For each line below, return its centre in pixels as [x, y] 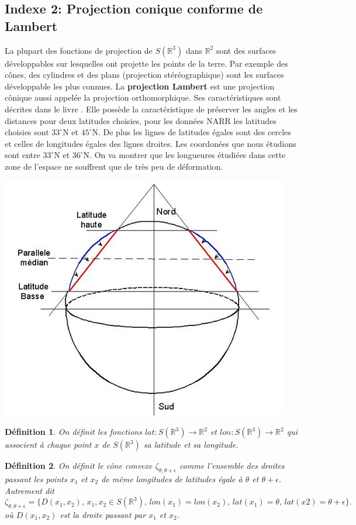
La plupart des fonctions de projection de [79, 50]
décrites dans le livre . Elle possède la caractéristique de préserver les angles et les [151, 109]
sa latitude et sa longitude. [191, 445]
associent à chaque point [48, 445]
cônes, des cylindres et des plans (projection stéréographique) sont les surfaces [144, 75]
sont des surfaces [246, 50]
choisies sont [27, 132]
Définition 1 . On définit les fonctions [73, 432]
